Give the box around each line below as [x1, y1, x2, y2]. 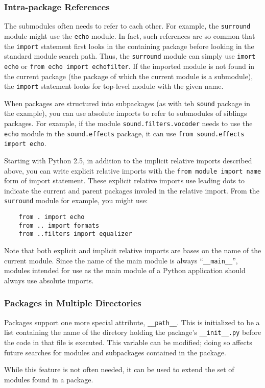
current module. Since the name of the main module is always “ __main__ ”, [4, 255, 238, 265]
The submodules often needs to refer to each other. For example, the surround [4, 20, 251, 31]
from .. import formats [18, 222, 100, 229]
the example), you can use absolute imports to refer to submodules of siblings [4, 108, 247, 118]
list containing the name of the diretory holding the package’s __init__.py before [4, 327, 261, 337]
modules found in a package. [4, 374, 93, 384]
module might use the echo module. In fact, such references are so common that [4, 30, 255, 41]
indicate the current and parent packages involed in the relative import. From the [4, 185, 259, 196]
